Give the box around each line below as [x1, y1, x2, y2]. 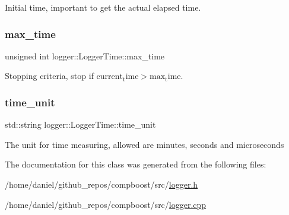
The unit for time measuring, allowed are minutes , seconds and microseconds [5, 138, 284, 150]
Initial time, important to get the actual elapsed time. [5, 1, 201, 13]
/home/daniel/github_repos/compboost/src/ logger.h [5, 178, 198, 190]
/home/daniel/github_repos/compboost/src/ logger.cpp [5, 198, 207, 210]
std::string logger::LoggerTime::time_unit [5, 118, 156, 131]
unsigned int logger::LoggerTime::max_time [5, 49, 165, 62]
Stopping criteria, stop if [5, 69, 94, 82]
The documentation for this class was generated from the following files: [5, 158, 266, 170]
